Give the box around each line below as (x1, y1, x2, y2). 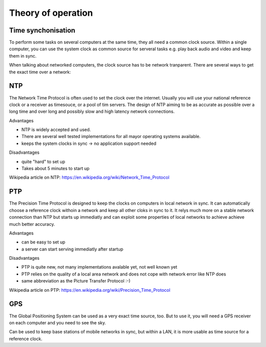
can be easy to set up (21, 239, 66, 245)
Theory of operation (9, 7, 93, 18)
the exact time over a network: (9, 69, 71, 75)
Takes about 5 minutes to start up (21, 166, 90, 172)
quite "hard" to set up (21, 158, 66, 165)
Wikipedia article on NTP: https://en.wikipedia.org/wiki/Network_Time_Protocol (9, 174, 169, 180)
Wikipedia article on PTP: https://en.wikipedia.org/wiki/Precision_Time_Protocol (9, 287, 170, 293)
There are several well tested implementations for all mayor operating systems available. (21, 134, 201, 139)
